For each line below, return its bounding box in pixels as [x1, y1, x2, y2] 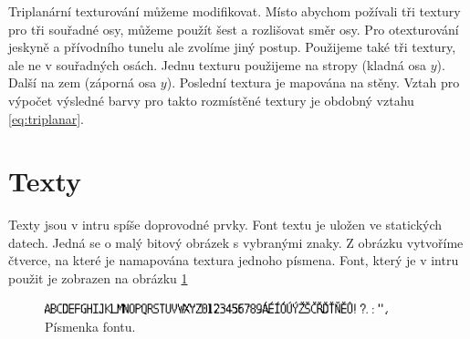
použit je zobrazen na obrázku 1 [8, 269, 188, 288]
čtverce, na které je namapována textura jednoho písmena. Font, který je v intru [8, 251, 459, 270]
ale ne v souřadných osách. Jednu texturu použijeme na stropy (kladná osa [8, 55, 426, 74]
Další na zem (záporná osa [8, 73, 157, 92]
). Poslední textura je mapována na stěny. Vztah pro [166, 73, 460, 92]
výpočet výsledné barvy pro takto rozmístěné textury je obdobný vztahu [8, 90, 414, 109]
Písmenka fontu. [45, 317, 136, 336]
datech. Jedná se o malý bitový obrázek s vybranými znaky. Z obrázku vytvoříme [8, 232, 464, 252]
